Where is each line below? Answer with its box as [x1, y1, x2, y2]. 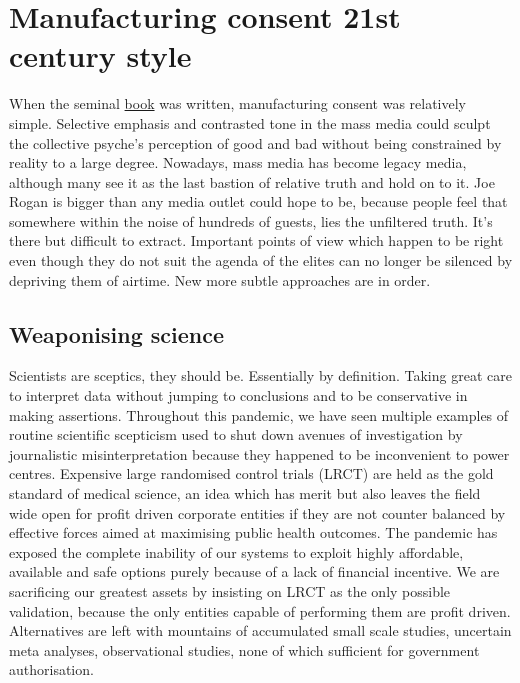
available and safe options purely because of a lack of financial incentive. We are [9, 561, 500, 582]
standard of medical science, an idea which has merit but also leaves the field [9, 483, 481, 504]
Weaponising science [9, 318, 225, 349]
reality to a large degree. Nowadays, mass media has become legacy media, [9, 152, 467, 173]
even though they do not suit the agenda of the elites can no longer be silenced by [9, 250, 513, 271]
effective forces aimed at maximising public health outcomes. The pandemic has [9, 522, 498, 543]
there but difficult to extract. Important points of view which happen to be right [9, 230, 504, 251]
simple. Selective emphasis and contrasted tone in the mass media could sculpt [9, 112, 491, 133]
